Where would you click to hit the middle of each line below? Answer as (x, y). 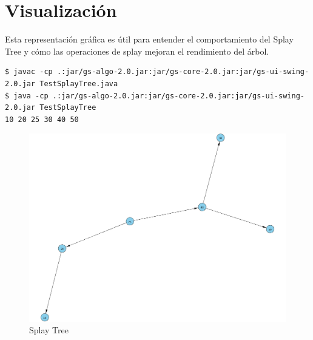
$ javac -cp (29, 72)
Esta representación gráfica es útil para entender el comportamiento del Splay (149, 39)
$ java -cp (27, 96)
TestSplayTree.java (79, 83)
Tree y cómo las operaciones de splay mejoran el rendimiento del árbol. (137, 51)
